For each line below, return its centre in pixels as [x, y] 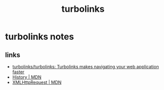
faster [18, 72]
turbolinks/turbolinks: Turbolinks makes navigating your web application [85, 67]
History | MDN [27, 77]
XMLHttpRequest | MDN [37, 82]
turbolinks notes [40, 37]
